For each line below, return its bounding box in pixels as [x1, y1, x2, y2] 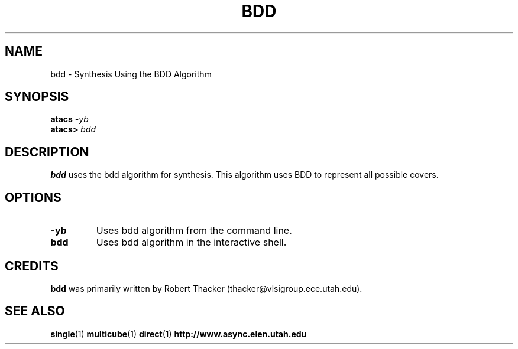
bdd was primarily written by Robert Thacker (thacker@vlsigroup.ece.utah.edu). [50, 283, 362, 293]
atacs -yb [50, 114, 89, 125]
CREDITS [5, 258, 59, 273]
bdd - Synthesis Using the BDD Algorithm [50, 69, 212, 79]
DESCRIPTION [5, 144, 89, 159]
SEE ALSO [5, 304, 65, 319]
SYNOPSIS [5, 89, 69, 105]
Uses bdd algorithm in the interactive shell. [96, 236, 287, 249]
